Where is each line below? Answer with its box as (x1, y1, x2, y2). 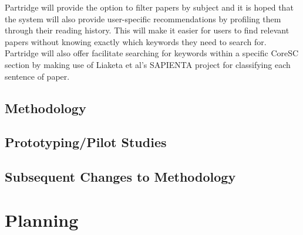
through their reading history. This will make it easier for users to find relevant (5, 24, 289, 36)
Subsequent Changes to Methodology (5, 168, 236, 186)
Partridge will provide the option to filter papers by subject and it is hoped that (5, 1, 294, 13)
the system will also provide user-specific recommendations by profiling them (5, 12, 281, 25)
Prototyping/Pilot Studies (5, 133, 167, 151)
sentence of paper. (5, 70, 70, 82)
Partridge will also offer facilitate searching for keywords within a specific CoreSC (5, 47, 299, 59)
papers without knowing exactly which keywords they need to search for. (5, 35, 267, 47)
